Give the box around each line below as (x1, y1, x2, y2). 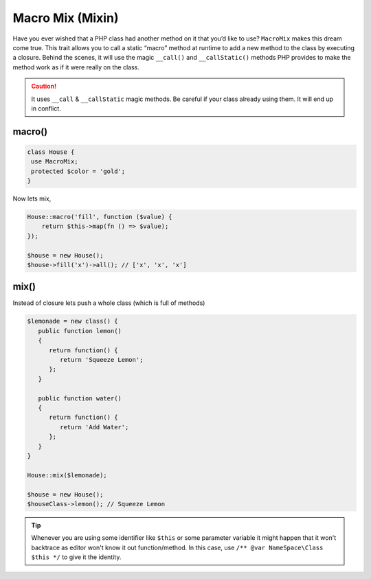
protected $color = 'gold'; (31, 167, 126, 175)
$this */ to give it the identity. (31, 553, 122, 561)
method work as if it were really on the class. (12, 63, 140, 71)
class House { (27, 148, 75, 156)
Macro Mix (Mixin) (12, 10, 119, 25)
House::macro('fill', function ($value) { (27, 213, 172, 221)
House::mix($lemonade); (27, 471, 108, 479)
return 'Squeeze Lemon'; (59, 356, 144, 364)
